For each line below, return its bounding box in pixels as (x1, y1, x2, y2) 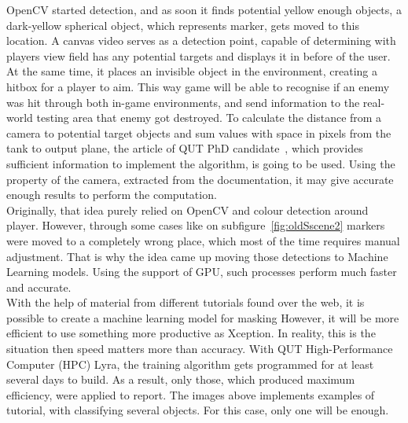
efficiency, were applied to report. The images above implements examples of (6, 386, 375, 403)
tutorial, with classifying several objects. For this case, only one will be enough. (6, 402, 389, 418)
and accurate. (6, 278, 72, 295)
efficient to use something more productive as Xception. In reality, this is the (6, 325, 376, 341)
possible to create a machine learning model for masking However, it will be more (6, 309, 399, 326)
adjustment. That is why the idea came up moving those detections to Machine (6, 248, 388, 264)
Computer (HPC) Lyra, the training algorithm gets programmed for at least (6, 355, 374, 372)
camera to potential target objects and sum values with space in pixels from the (6, 124, 391, 141)
